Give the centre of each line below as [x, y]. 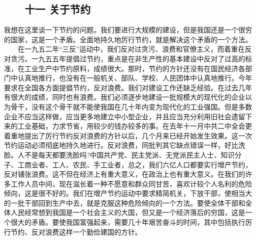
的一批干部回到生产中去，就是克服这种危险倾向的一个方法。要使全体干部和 [125, 202]
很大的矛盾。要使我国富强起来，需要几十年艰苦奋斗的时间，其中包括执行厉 [131, 222]
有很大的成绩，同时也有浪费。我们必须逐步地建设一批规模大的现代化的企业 [125, 97]
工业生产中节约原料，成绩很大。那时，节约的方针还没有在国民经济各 [135, 68]
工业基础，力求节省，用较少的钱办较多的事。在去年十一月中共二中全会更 [135, 126]
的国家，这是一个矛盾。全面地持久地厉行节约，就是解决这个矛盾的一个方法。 [128, 39]
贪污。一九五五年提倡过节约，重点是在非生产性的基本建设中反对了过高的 [128, 58]
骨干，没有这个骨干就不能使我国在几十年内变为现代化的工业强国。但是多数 [131, 106]
